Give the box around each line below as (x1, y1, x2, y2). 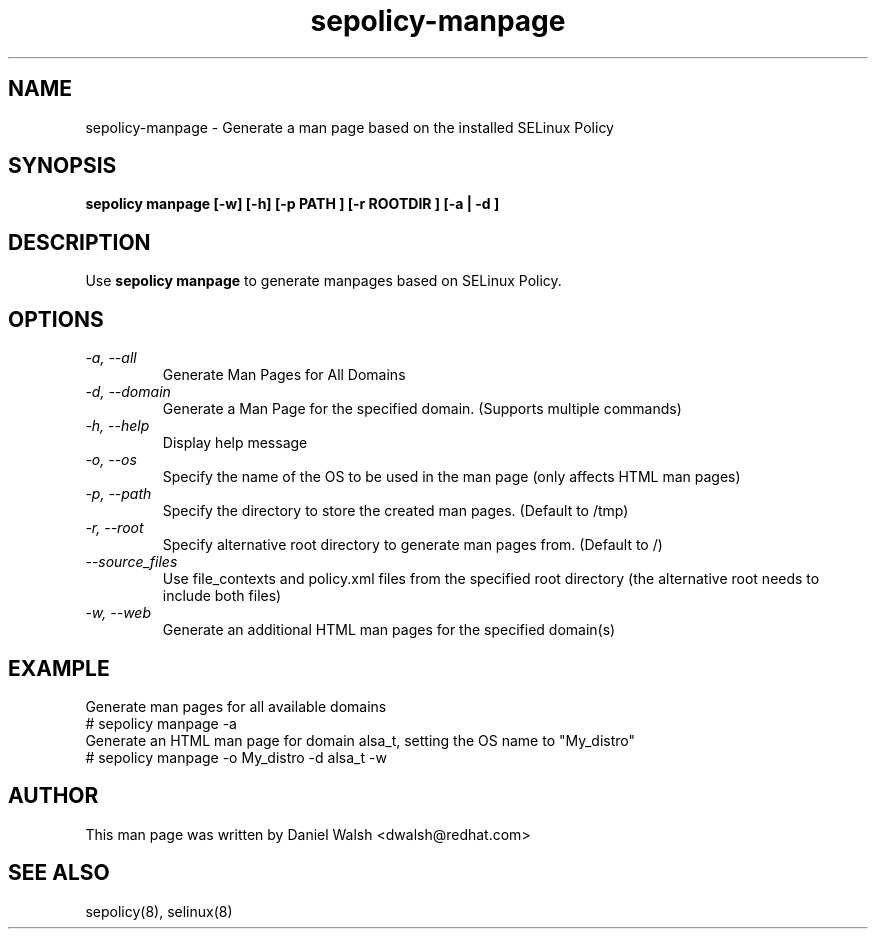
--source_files (85, 553, 178, 571)
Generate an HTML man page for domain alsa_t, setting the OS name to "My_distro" (85, 731, 636, 749)
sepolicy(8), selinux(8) (85, 902, 233, 920)
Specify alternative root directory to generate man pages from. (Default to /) (162, 536, 663, 554)
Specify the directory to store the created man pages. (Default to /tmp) (162, 502, 629, 520)
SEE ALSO (8, 860, 110, 886)
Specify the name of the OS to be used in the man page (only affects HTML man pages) (162, 468, 741, 486)
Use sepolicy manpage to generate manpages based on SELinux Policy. (85, 272, 562, 290)
